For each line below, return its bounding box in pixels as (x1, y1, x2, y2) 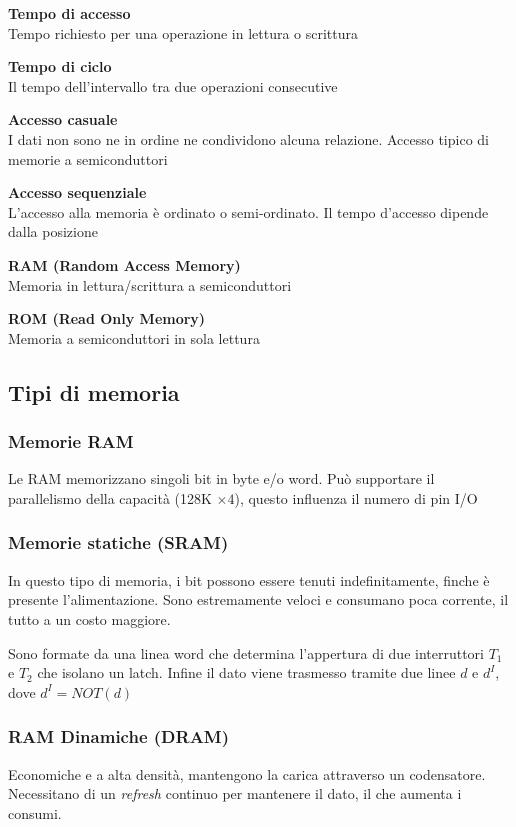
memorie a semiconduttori (8, 148, 168, 169)
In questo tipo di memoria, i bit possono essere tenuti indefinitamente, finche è (8, 569, 490, 590)
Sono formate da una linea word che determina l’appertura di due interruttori (8, 642, 484, 663)
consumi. (8, 802, 62, 823)
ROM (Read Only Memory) (8, 308, 206, 329)
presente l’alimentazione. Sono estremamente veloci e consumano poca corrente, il (8, 589, 509, 610)
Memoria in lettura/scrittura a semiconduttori (8, 274, 292, 295)
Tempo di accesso (8, 3, 131, 23)
